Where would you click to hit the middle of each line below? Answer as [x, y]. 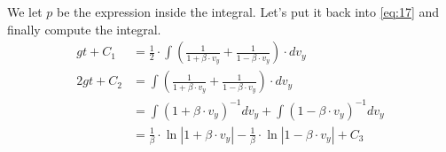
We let [25, 11]
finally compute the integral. [84, 29]
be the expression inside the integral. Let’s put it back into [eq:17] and [248, 11]
